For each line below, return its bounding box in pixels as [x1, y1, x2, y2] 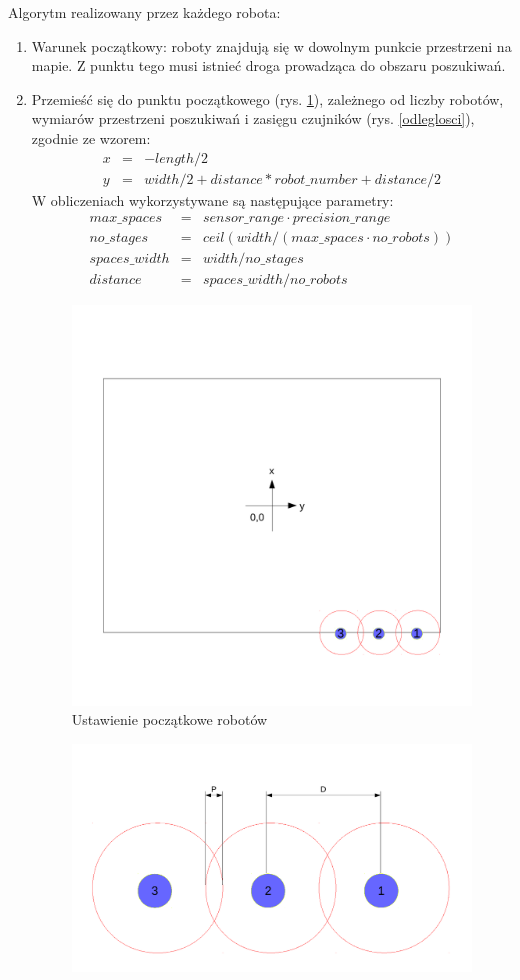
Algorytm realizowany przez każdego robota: [8, 2, 281, 22]
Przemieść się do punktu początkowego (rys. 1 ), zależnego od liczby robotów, [31, 88, 504, 109]
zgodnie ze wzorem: [31, 127, 151, 148]
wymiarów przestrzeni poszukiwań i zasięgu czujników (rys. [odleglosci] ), [31, 108, 475, 129]
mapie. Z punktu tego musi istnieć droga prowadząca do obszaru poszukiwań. [31, 55, 506, 76]
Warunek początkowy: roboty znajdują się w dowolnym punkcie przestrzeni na [31, 35, 512, 56]
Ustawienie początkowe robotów [71, 709, 268, 730]
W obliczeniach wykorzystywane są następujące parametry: [31, 189, 394, 210]
